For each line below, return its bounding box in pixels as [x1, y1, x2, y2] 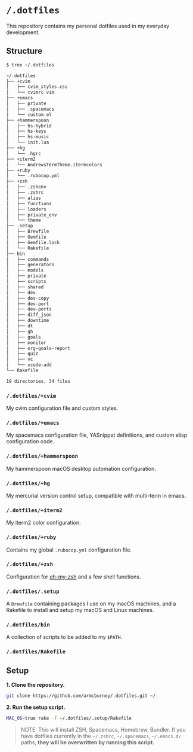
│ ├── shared [6, 284, 44, 290]
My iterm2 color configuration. [6, 519, 82, 526]
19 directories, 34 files [6, 378, 70, 384]
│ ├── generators [6, 262, 55, 268]
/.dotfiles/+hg [6, 480, 51, 486]
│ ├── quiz [6, 351, 39, 357]
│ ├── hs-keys [6, 128, 46, 135]
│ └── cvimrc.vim [6, 89, 55, 96]
